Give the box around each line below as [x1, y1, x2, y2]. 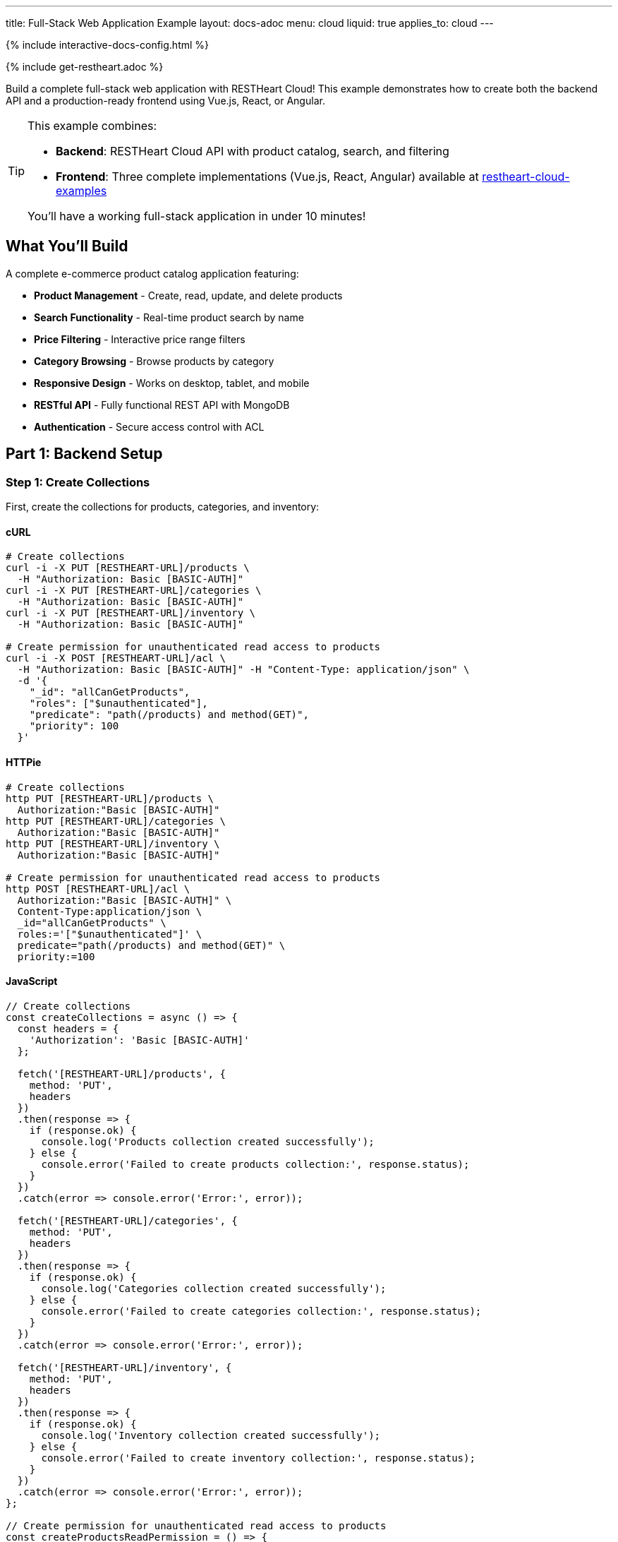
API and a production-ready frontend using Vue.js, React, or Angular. [6, 95, 325, 107]
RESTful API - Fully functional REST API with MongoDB [34, 398, 290, 411]
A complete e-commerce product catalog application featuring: [6, 267, 299, 280]
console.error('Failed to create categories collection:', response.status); [41, 1305, 482, 1317]
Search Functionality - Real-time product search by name [34, 311, 304, 323]
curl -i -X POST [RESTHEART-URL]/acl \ [6, 652, 226, 664]
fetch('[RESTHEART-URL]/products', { [17, 1068, 226, 1080]
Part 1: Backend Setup [6, 445, 163, 463]
